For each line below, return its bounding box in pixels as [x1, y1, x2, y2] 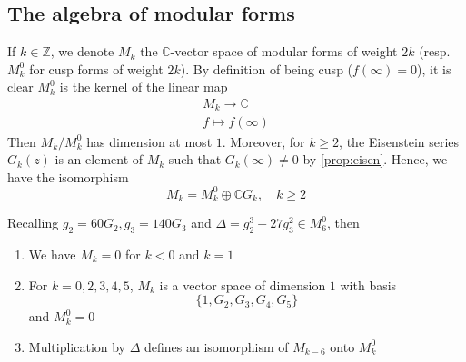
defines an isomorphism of [144, 337, 289, 356]
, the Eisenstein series [339, 132, 460, 151]
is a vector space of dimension [159, 275, 326, 294]
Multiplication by [28, 337, 126, 356]
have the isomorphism [7, 167, 129, 186]
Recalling [7, 213, 59, 232]
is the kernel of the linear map [59, 77, 228, 96]
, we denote [50, 42, 114, 61]
